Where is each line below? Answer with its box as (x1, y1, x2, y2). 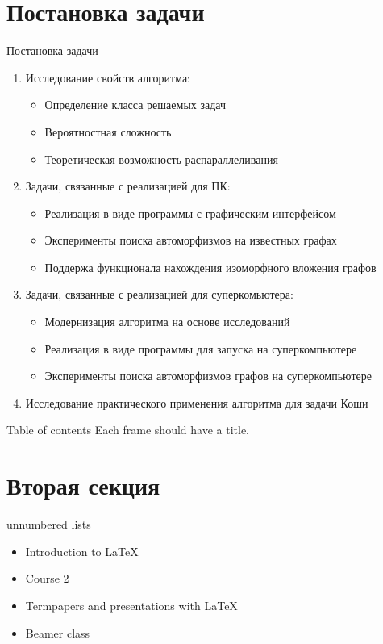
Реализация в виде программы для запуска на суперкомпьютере (44, 340, 357, 357)
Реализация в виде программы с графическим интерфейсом (44, 204, 336, 221)
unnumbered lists (6, 516, 91, 533)
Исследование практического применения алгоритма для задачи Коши (25, 394, 368, 411)
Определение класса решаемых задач (44, 96, 227, 113)
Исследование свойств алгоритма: (25, 69, 190, 86)
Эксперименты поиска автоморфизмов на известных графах (44, 232, 337, 249)
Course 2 (25, 570, 69, 587)
